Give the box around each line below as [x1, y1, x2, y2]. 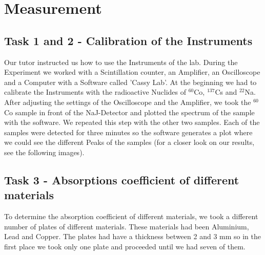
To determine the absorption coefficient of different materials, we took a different [4, 211, 258, 222]
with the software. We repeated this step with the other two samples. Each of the [4, 117, 260, 128]
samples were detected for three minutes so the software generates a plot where [4, 126, 253, 137]
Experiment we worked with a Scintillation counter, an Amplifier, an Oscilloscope [4, 67, 260, 77]
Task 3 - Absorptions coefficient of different [4, 172, 239, 187]
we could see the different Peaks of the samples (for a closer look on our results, [4, 137, 255, 147]
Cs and [215, 87, 237, 97]
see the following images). [4, 146, 85, 157]
